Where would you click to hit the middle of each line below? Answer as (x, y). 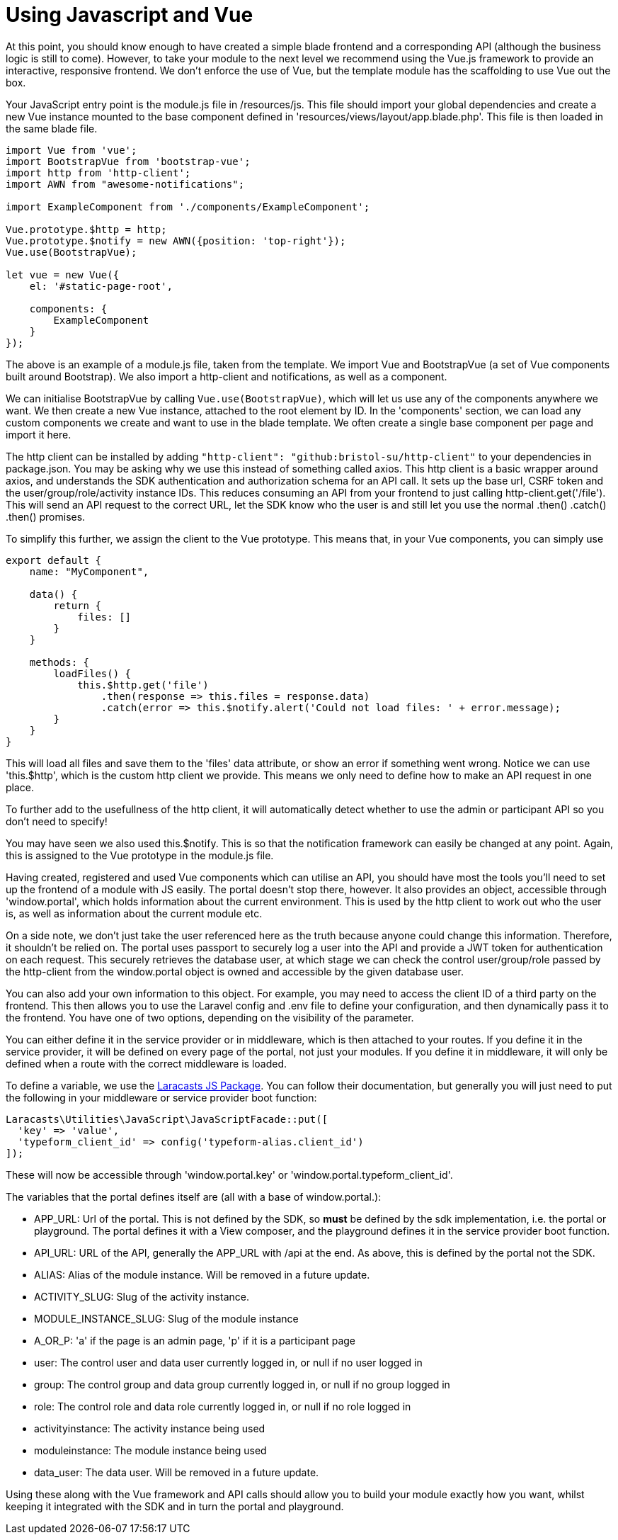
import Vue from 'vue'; (71, 150)
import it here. (39, 434)
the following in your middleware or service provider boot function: (161, 1097)
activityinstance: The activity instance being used (150, 1428)
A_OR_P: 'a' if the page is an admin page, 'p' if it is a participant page (195, 1340)
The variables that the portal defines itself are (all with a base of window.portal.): (194, 1196)
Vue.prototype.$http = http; (86, 229)
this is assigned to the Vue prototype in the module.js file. (140, 855)
